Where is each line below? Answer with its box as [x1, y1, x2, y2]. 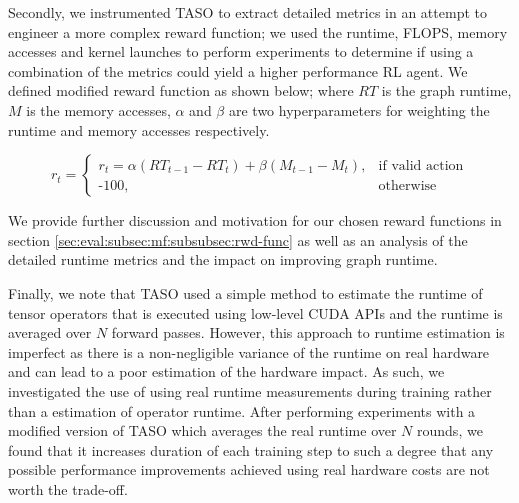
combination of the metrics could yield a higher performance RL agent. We [8, 60, 468, 81]
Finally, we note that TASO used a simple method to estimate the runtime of [8, 282, 483, 303]
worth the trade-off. [8, 478, 128, 499]
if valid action [378, 158, 464, 173]
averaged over [8, 322, 92, 343]
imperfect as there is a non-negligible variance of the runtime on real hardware [8, 341, 490, 362]
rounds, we [417, 420, 483, 441]
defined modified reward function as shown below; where [8, 80, 354, 101]
